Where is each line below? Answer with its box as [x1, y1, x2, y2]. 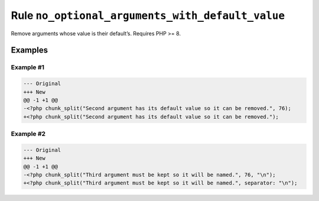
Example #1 [11, 63, 44, 72]
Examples [11, 45, 48, 56]
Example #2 [11, 130, 46, 138]
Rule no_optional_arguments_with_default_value [11, 9, 285, 22]
